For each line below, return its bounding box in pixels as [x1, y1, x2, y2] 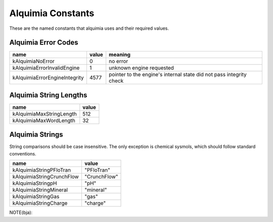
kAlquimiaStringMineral [12, 187, 68, 194]
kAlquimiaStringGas [12, 193, 60, 200]
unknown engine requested [109, 65, 174, 72]
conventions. [9, 150, 36, 156]
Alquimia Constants [9, 8, 95, 19]
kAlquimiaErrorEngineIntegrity [12, 74, 84, 81]
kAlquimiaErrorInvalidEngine [12, 65, 80, 72]
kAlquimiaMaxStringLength [12, 110, 77, 117]
